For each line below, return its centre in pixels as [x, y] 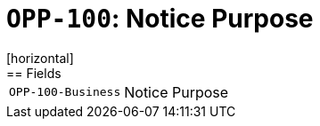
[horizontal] [40, 58]
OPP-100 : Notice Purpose [160, 19]
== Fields [34, 73]
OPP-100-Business [65, 92]
